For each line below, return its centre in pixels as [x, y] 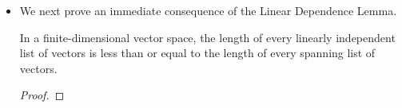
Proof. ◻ [42, 95]
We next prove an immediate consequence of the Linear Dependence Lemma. [208, 10]
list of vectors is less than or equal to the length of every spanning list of [197, 53]
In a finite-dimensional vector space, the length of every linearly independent [207, 37]
